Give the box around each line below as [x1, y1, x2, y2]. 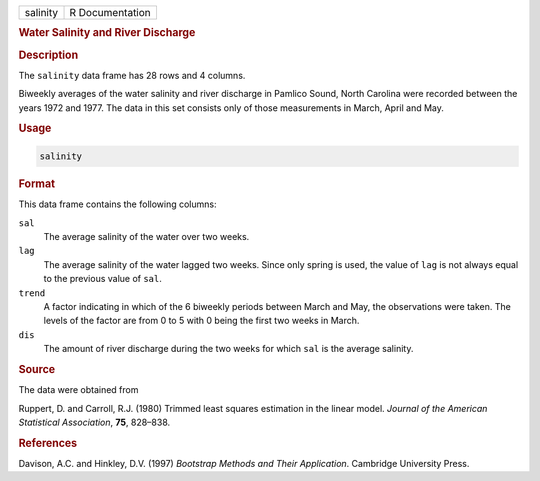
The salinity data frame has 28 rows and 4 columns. [18, 69, 246, 81]
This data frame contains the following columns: [18, 198, 217, 210]
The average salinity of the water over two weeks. [43, 230, 250, 242]
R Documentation [69, 6, 152, 19]
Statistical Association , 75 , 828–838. [18, 416, 171, 428]
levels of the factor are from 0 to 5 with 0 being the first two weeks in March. [43, 315, 360, 327]
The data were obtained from [18, 384, 139, 396]
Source [18, 362, 56, 376]
